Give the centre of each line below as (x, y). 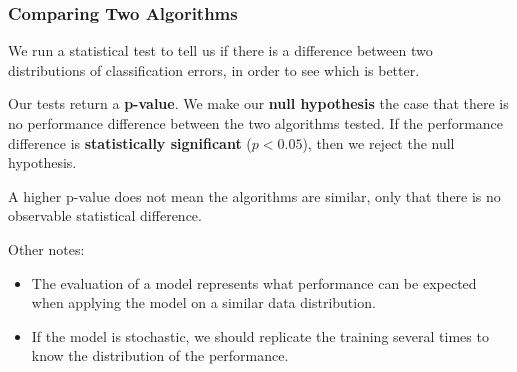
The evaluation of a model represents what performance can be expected (254, 282)
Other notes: (46, 248)
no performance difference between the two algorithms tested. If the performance (256, 123)
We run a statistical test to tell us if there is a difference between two (220, 50)
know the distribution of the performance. (160, 355)
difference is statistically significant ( (130, 142)
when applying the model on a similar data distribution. (203, 302)
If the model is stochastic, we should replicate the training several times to (260, 335)
